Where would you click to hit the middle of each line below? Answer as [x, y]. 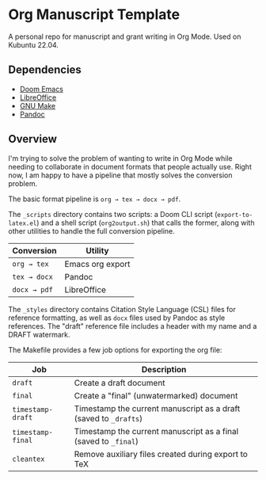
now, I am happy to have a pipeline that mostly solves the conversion [120, 175]
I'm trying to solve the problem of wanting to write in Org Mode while [120, 158]
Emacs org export [97, 264]
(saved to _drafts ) [108, 418]
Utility [97, 250]
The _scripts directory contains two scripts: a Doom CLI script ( [113, 214]
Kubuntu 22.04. [34, 44]
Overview [33, 139]
